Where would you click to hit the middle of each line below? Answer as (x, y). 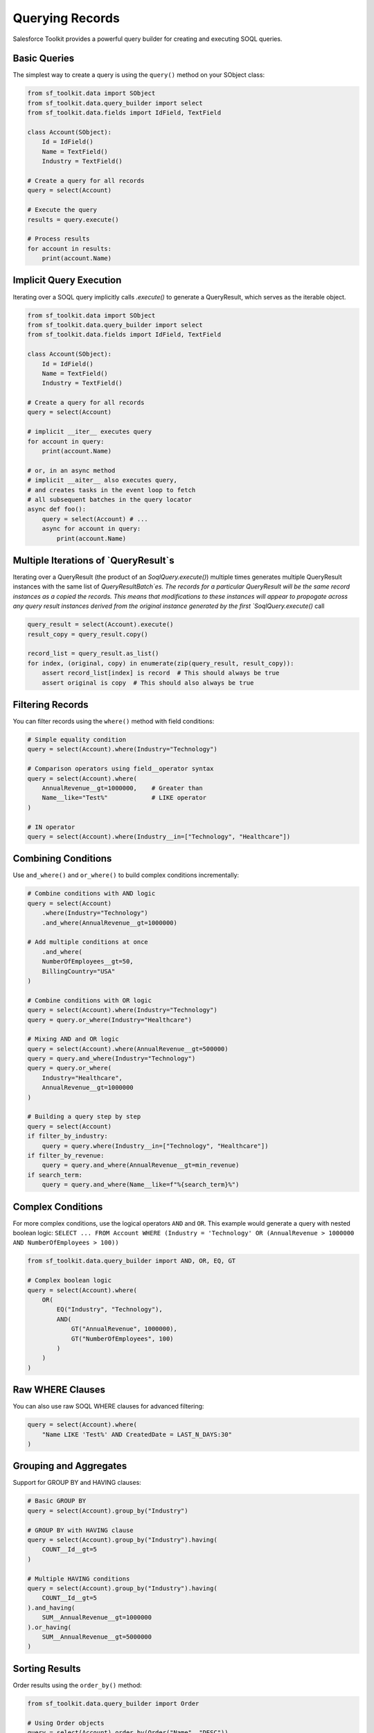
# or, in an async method (71, 470)
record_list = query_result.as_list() (93, 654)
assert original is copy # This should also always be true (148, 682)
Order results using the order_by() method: (77, 1685)
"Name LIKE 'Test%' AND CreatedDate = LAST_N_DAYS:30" (137, 1434)
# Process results (59, 239)
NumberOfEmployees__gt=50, (88, 961)
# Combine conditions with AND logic (91, 894)
